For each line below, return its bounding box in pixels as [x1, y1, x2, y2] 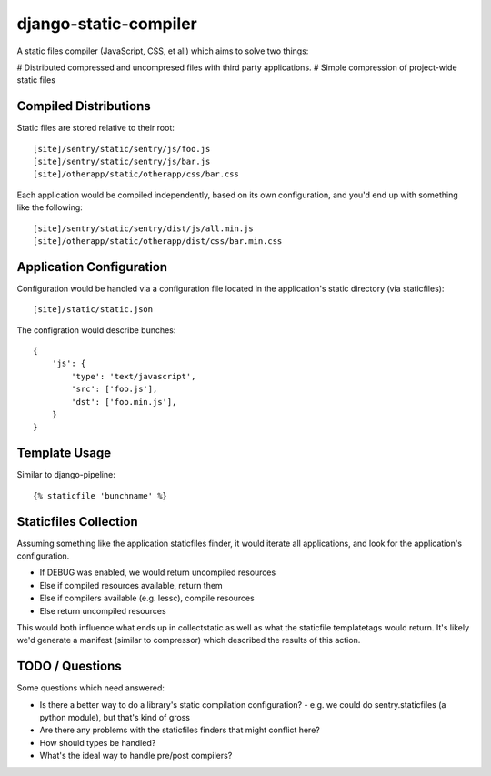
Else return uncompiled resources [39, 605, 167, 616]
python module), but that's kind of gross [39, 712, 191, 723]
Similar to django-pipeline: [16, 469, 115, 480]
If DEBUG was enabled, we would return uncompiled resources [39, 567, 276, 578]
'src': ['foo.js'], [71, 384, 158, 395]
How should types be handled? [39, 737, 156, 748]
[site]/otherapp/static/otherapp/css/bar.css [33, 169, 240, 179]
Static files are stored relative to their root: [16, 123, 175, 134]
